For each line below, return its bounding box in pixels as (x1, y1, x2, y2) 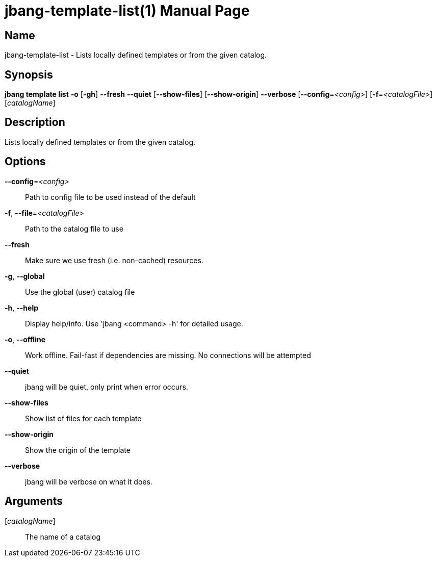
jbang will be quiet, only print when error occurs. (25, 382, 188, 391)
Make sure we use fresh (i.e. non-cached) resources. (25, 256, 203, 265)
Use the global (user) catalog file (25, 287, 135, 296)
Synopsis (5, 68, 53, 81)
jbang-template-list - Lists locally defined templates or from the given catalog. (5, 50, 267, 60)
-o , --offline (5, 335, 46, 344)
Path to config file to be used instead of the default (25, 192, 196, 201)
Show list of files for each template (25, 414, 142, 423)
